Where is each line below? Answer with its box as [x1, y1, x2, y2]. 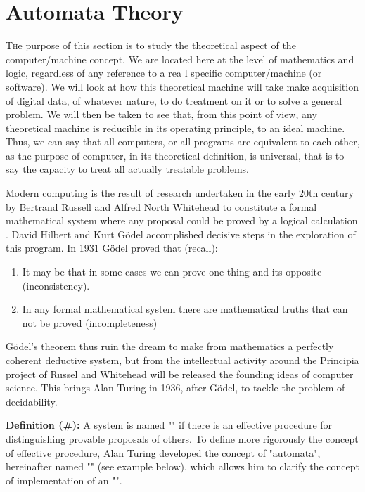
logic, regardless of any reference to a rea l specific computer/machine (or [6, 65, 322, 80]
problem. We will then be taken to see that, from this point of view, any [6, 107, 317, 122]
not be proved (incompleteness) [22, 315, 158, 330]
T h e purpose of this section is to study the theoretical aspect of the [6, 38, 296, 53]
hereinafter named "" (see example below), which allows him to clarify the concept [6, 459, 360, 474]
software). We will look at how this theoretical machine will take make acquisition [6, 79, 359, 93]
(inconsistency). [22, 278, 90, 292]
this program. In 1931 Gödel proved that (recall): [6, 240, 218, 255]
